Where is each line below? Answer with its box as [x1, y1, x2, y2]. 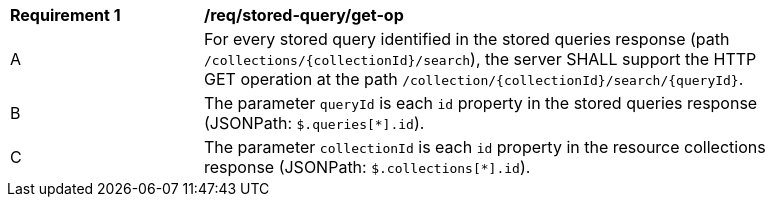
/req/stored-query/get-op [204, 5, 404, 25]
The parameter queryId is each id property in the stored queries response [204, 93, 758, 113]
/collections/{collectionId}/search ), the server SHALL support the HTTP [204, 49, 757, 69]
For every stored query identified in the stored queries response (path [204, 29, 730, 49]
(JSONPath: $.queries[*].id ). [204, 113, 425, 133]
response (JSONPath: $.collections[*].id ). [204, 157, 531, 177]
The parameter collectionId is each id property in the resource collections [204, 137, 766, 157]
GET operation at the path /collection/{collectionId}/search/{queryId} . [204, 69, 744, 89]
